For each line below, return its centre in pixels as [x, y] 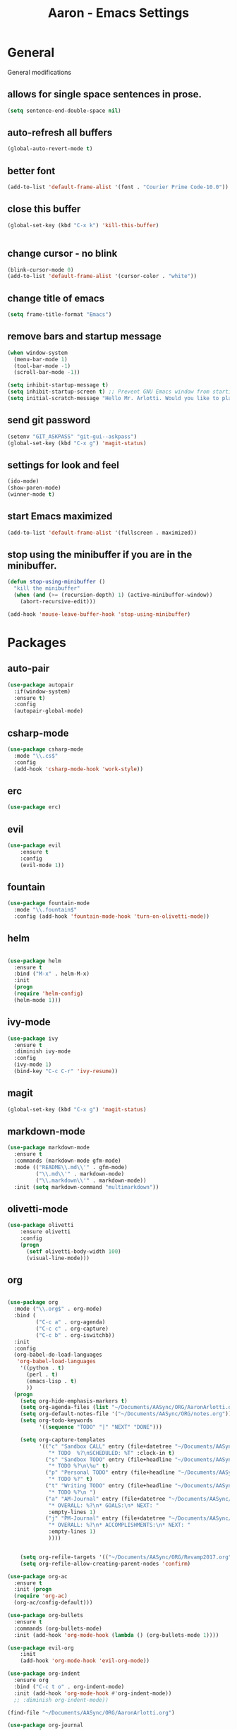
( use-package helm [34, 961]
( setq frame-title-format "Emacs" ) [60, 315]
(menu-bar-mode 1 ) [41, 359]
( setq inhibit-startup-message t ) [58, 385]
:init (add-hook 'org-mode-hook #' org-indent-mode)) [93, 1693]
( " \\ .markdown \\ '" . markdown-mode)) [91, 1180]
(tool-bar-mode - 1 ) [42, 366]
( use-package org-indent [44, 1674]
